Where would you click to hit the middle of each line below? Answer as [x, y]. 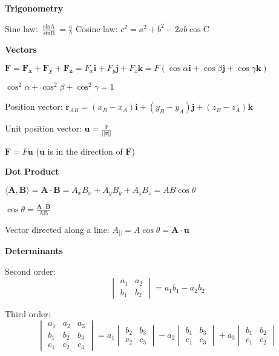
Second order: [30, 271]
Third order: [28, 314]
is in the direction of [85, 151]
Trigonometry [34, 8]
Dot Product [32, 171]
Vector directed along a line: [57, 229]
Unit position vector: [43, 128]
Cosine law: [97, 28]
